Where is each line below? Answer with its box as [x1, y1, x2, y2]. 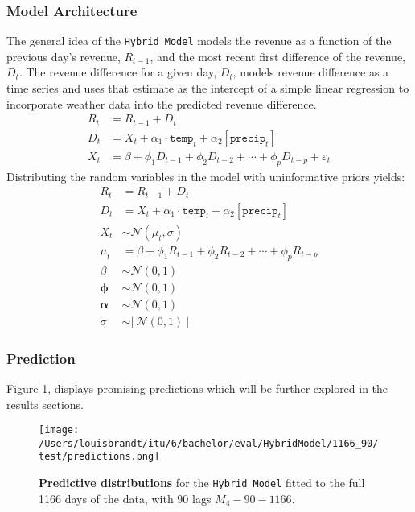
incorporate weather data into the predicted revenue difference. [6, 95, 317, 112]
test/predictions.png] [39, 451, 160, 463]
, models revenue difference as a [232, 64, 389, 81]
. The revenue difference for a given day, [18, 64, 217, 81]
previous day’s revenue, [6, 47, 121, 64]
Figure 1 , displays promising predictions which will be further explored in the [6, 379, 388, 396]
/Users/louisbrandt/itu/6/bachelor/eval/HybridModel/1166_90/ [39, 437, 379, 449]
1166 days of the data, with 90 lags [39, 489, 212, 506]
